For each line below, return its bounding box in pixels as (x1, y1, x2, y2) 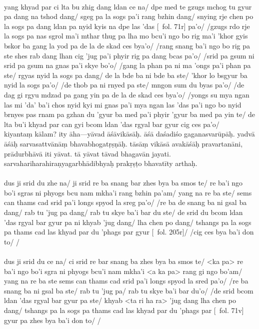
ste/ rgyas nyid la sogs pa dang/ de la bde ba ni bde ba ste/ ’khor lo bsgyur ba (4, 69, 247, 80)
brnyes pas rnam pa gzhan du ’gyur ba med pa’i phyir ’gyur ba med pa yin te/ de (4, 109, 255, 119)
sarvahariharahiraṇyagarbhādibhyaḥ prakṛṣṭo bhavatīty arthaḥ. (4, 158, 197, 168)
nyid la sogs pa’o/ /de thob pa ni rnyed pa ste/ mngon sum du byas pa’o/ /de (4, 79, 244, 90)
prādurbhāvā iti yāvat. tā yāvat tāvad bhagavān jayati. (4, 148, 171, 158)
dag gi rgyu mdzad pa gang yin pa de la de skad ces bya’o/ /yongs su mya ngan (4, 89, 249, 99)
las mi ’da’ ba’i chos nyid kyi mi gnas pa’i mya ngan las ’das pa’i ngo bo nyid (4, 99, 241, 109)
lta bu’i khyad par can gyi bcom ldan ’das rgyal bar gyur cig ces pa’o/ (4, 118, 219, 129)
